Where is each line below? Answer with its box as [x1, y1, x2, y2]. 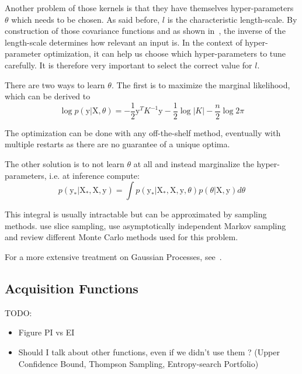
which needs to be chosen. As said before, [11, 13, 160, 25]
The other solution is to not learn [5, 158, 124, 169]
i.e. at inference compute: [49, 169, 140, 181]
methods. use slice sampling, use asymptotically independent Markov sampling [5, 219, 286, 231]
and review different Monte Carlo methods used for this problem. [5, 231, 238, 243]
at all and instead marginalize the [133, 158, 254, 169]
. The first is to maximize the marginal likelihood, [111, 78, 290, 91]
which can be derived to [5, 90, 91, 102]
